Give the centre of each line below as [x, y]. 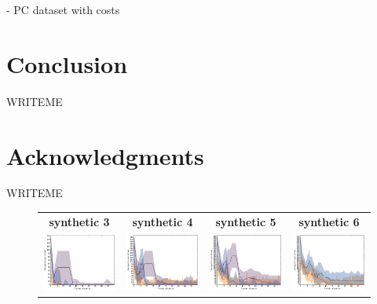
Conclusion [67, 63]
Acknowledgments [105, 155]
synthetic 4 [163, 221]
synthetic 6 [329, 221]
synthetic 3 [79, 221]
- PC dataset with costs [63, 9]
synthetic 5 [246, 221]
